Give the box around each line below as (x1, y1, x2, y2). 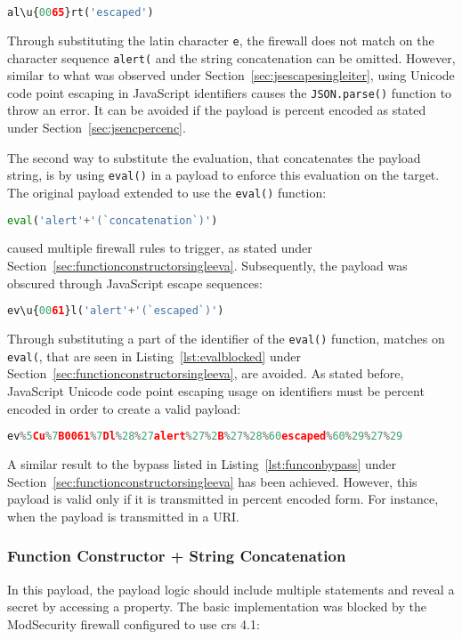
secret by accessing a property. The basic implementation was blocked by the (7, 597, 427, 616)
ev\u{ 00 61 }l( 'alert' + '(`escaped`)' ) (7, 304, 224, 318)
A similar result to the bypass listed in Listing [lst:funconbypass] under (7, 455, 396, 473)
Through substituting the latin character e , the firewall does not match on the (7, 30, 434, 49)
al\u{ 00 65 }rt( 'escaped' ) (7, 6, 154, 19)
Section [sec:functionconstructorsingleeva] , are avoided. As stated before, (7, 364, 404, 383)
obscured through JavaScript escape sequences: (7, 273, 263, 292)
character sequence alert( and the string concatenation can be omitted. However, (7, 48, 456, 67)
